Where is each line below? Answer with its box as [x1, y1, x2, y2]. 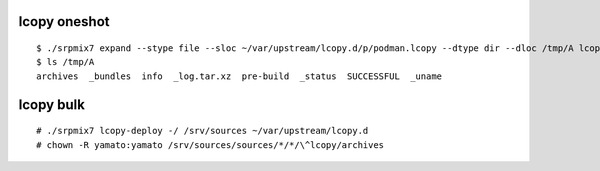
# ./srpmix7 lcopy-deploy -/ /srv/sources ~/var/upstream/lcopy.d [36, 125, 369, 137]
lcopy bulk [18, 96, 85, 113]
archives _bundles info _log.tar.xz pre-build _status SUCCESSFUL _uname [36, 70, 443, 82]
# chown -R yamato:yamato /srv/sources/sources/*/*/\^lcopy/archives [36, 139, 385, 150]
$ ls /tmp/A [36, 56, 95, 68]
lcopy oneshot [18, 13, 110, 30]
